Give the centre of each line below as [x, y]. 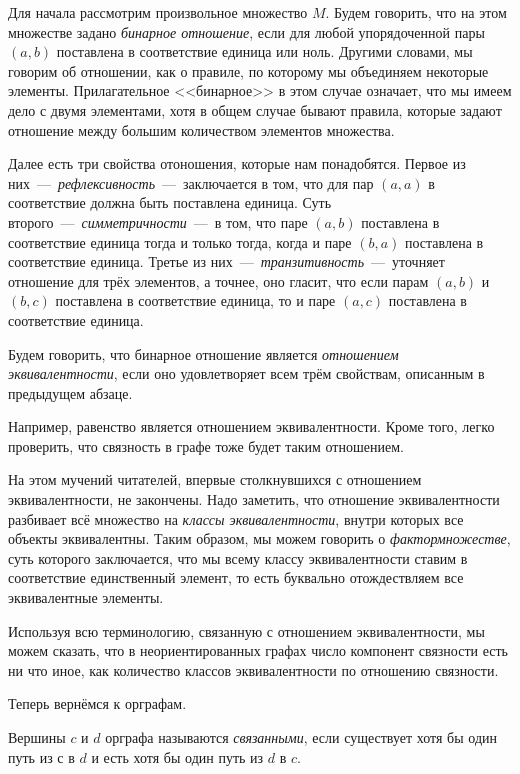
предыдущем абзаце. [70, 392]
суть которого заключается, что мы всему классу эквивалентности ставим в [238, 557]
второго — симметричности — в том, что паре [158, 221]
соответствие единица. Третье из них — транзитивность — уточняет [226, 261]
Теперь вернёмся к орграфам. [97, 703]
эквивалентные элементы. [86, 597]
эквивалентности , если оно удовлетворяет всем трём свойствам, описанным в [246, 373]
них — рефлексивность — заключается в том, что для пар [191, 182]
